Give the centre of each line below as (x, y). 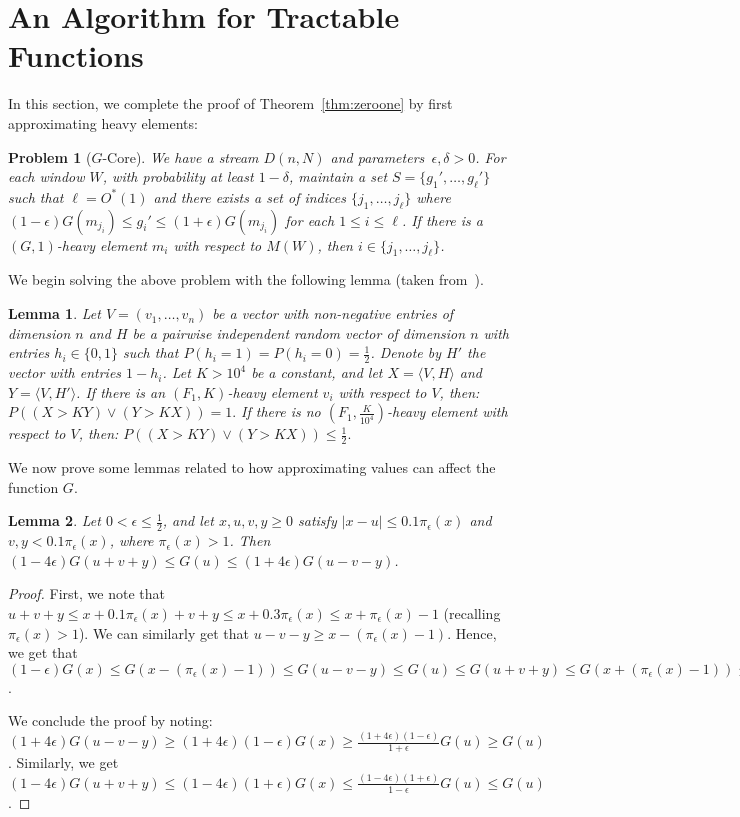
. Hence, (472, 632)
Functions (76, 55)
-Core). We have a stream (180, 156)
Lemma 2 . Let (54, 520)
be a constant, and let (317, 372)
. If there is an (121, 391)
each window (46, 176)
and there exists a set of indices (249, 196)
